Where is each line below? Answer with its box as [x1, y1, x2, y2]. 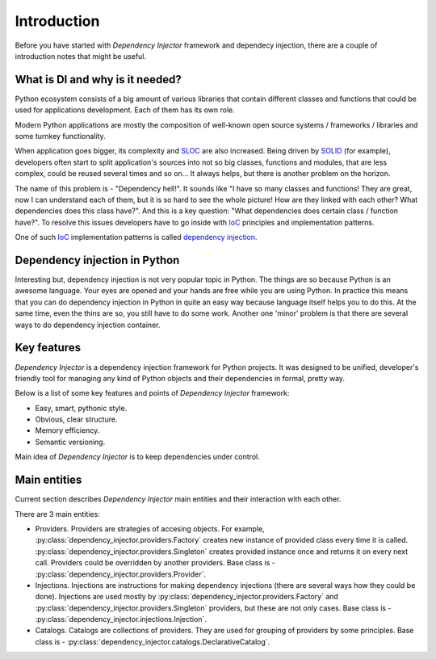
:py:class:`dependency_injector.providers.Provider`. [35, 569, 206, 579]
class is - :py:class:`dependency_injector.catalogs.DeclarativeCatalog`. [35, 636, 270, 646]
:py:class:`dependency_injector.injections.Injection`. [35, 615, 208, 624]
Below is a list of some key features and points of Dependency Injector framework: [15, 388, 290, 398]
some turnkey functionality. [15, 132, 106, 141]
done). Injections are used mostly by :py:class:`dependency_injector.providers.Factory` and [35, 592, 339, 602]
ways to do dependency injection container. [15, 320, 161, 329]
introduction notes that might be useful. [15, 51, 147, 61]
